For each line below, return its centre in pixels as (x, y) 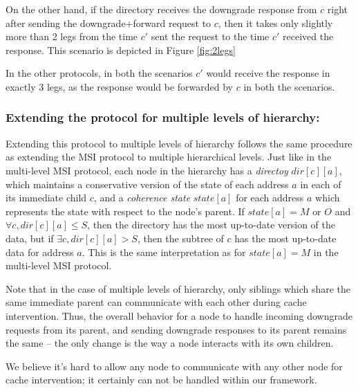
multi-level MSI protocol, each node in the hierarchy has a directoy (147, 170)
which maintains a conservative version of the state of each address (147, 184)
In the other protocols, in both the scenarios (99, 73)
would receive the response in (268, 73)
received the (308, 36)
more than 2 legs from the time (72, 36)
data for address (40, 252)
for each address (270, 198)
